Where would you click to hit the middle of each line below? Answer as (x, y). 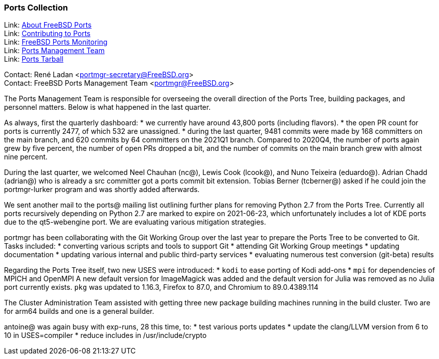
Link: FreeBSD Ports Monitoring (56, 42)
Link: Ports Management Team (54, 51)
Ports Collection (36, 8)
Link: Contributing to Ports (47, 34)
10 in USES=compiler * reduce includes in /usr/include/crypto (105, 335)
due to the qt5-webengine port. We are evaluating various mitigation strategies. (135, 222)
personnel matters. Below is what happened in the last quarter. (107, 107)
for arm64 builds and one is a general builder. (79, 311)
